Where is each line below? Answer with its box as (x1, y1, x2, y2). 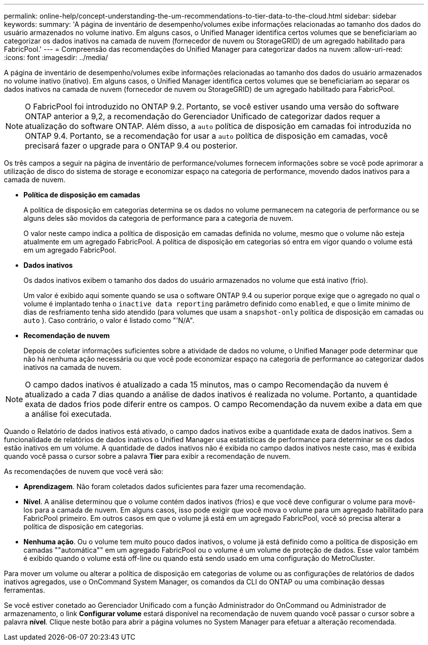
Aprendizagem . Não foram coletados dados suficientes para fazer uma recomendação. (23, 482, 306, 491)
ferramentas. (4, 586, 45, 594)
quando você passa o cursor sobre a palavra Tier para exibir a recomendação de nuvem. (4, 452, 291, 460)
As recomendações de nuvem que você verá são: (4, 467, 164, 475)
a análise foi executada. (25, 409, 112, 419)
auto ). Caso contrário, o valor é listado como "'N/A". (23, 316, 194, 324)
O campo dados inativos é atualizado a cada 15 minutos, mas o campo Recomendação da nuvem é (25, 380, 388, 389)
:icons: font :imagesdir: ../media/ (4, 53, 108, 62)
